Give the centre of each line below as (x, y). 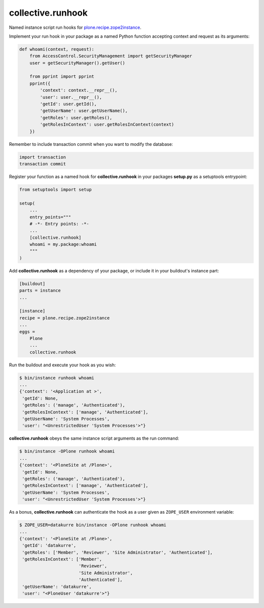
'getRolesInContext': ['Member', (62, 559)
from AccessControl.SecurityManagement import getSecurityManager (111, 56)
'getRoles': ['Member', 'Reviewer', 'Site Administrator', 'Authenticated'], (117, 552)
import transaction (43, 157)
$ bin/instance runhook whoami (57, 378)
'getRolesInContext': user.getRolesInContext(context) (107, 124)
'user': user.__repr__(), (71, 97)
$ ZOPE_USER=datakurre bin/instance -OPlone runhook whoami (93, 525)
